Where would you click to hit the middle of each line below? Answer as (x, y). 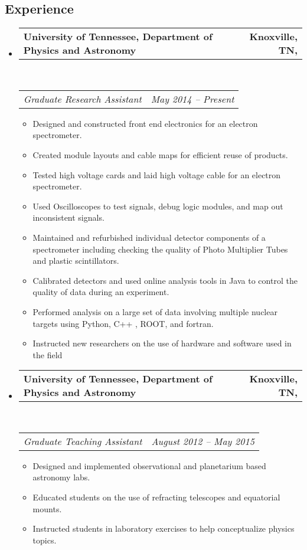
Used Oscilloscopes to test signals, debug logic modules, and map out (158, 206)
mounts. (47, 508)
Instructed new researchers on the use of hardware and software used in (162, 343)
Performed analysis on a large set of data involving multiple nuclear (155, 311)
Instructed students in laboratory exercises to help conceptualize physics (164, 528)
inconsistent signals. (68, 217)
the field (48, 354)
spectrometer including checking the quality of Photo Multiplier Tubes (160, 249)
